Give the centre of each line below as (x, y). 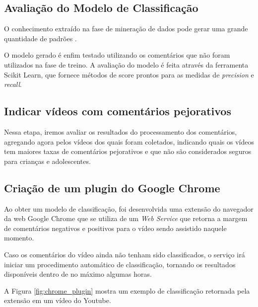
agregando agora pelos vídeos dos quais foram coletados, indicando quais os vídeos (129, 141)
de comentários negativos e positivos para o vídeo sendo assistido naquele (115, 228)
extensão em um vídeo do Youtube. (58, 300)
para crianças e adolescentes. (47, 161)
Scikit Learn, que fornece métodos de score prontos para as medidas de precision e (129, 74)
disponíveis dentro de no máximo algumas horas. (78, 274)
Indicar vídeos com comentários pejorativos (118, 111)
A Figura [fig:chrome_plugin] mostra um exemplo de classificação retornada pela (127, 290)
